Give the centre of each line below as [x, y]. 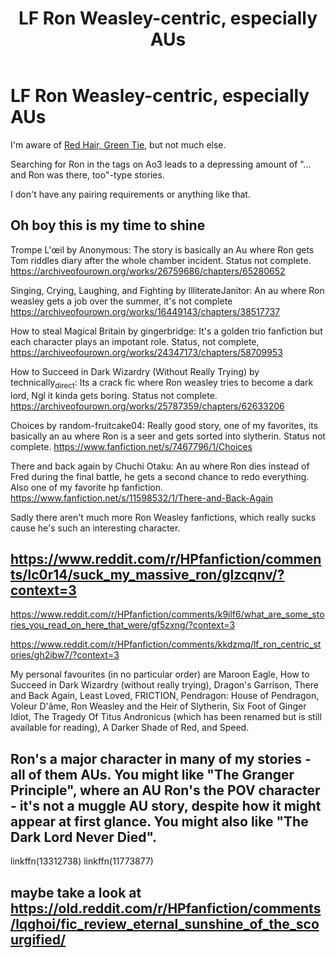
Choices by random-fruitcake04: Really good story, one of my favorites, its [164, 425]
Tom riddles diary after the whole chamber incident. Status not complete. [161, 260]
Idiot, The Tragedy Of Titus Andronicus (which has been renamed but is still [166, 717]
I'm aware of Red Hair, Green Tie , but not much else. [118, 144]
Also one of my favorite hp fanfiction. [86, 487]
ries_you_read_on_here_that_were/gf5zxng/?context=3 [123, 625]
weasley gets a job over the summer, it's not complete [121, 301]
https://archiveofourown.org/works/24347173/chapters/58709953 [146, 352]
